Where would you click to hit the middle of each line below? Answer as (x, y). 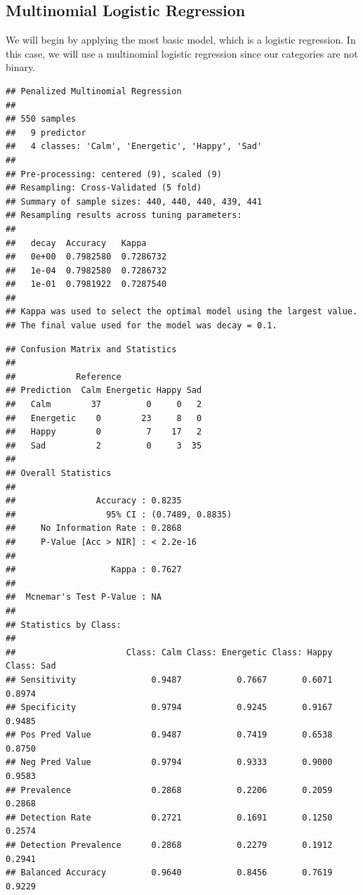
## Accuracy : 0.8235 (94, 501)
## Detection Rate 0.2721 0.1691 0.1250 (169, 817)
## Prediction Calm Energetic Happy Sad (104, 391)
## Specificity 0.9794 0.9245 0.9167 (169, 708)
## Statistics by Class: (64, 625)
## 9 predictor (46, 133)
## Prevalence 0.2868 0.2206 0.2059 (169, 790)
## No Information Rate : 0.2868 (94, 528)
